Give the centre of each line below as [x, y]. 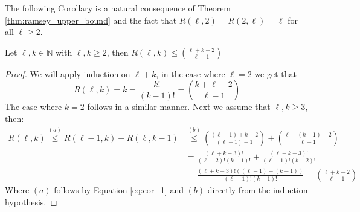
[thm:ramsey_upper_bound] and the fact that [91, 20]
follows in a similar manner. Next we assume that [179, 107]
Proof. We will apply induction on [68, 73]
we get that [275, 73]
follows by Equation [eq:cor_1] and [119, 190]
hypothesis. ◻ [31, 201]
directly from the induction [258, 190]
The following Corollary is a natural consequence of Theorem [118, 8]
